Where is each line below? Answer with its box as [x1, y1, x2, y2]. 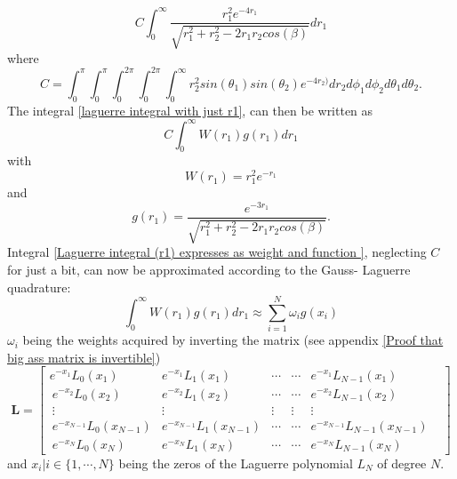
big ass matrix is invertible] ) [7, 347, 161, 366]
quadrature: [7, 277, 71, 296]
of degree [377, 453, 427, 472]
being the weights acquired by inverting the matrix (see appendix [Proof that [22, 331, 444, 349]
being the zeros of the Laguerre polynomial [118, 453, 353, 472]
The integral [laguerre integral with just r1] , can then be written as [7, 100, 373, 119]
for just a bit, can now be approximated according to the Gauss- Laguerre [7, 259, 411, 278]
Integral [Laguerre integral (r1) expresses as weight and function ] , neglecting [7, 243, 427, 261]
